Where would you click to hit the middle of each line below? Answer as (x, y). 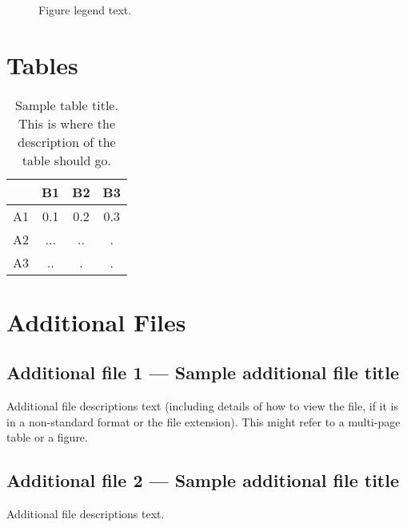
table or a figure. (47, 437)
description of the (67, 141)
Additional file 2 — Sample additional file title (203, 480)
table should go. (67, 160)
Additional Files (96, 321)
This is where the (66, 123)
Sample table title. (67, 105)
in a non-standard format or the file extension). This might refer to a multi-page (203, 421)
